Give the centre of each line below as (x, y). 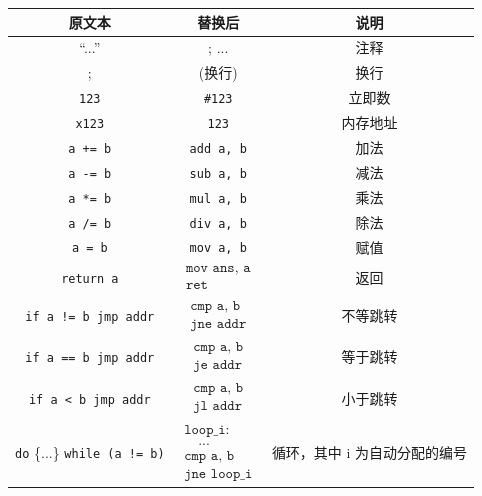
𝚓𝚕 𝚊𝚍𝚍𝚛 (217, 406)
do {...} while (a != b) (90, 451)
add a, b (218, 148)
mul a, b (218, 198)
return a (90, 278)
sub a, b (218, 173)
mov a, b (218, 248)
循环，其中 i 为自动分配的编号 (369, 451)
